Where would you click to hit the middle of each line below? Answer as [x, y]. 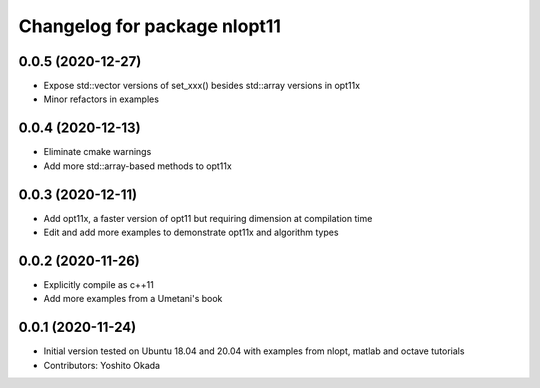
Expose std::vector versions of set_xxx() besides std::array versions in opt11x [201, 86]
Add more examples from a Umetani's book [133, 299]
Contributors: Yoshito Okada [101, 365]
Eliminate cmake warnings [97, 152]
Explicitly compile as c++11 [98, 284]
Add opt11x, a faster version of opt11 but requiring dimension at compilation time [208, 218]
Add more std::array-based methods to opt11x [137, 166]
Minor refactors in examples [101, 99]
